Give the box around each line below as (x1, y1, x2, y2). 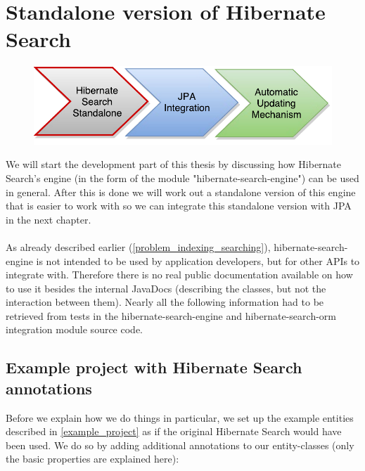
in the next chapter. (6, 212, 91, 226)
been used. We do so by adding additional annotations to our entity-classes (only (6, 437, 354, 452)
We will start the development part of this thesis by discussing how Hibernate (6, 157, 342, 172)
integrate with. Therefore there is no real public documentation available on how (6, 267, 353, 282)
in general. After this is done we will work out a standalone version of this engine (6, 184, 356, 199)
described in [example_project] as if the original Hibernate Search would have (6, 424, 342, 439)
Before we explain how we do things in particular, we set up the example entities (6, 410, 354, 425)
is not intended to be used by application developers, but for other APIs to (36, 253, 360, 268)
